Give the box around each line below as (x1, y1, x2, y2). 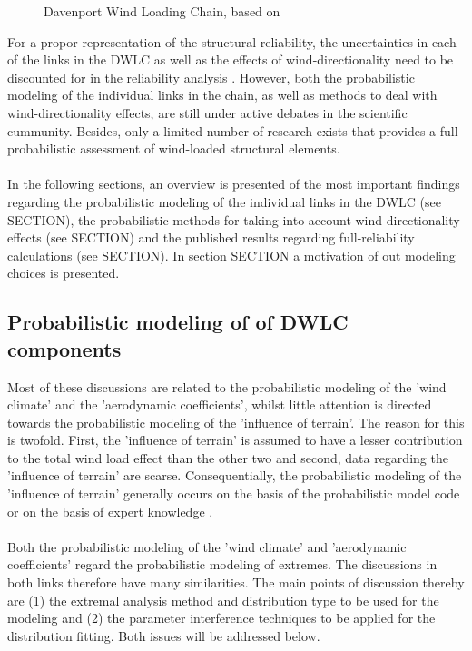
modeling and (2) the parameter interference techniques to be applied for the (7, 608, 436, 627)
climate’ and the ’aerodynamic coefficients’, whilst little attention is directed (7, 395, 432, 414)
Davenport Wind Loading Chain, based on (44, 2, 280, 20)
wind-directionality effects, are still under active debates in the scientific (7, 103, 408, 122)
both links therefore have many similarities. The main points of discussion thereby (7, 573, 465, 592)
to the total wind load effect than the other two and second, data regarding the (7, 448, 448, 467)
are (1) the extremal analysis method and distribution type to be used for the (7, 590, 439, 609)
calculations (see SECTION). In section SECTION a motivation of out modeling (7, 245, 456, 264)
